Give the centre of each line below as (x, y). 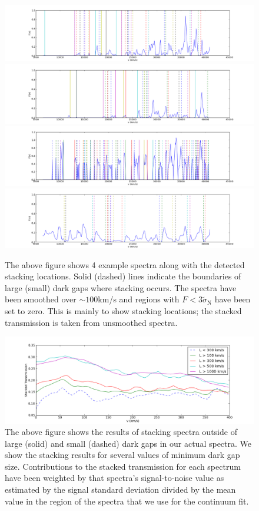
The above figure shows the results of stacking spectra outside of (121, 432)
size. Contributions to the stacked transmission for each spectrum (123, 466)
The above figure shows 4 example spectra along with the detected (125, 264)
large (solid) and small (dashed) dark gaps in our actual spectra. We (128, 443)
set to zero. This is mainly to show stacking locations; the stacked (123, 310)
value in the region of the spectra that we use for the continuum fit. (127, 501)
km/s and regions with (139, 299)
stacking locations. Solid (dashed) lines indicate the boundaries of (123, 276)
